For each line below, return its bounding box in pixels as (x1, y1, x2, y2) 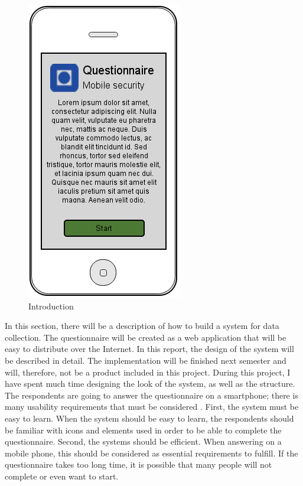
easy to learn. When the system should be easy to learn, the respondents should (5, 412, 294, 424)
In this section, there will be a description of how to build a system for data (5, 319, 279, 332)
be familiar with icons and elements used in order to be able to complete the (5, 423, 282, 436)
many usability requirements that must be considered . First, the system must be (5, 400, 299, 413)
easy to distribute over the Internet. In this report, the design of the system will (5, 343, 294, 355)
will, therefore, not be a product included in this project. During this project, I (5, 366, 291, 378)
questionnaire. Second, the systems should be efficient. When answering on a (5, 435, 282, 448)
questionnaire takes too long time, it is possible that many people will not (5, 458, 272, 471)
